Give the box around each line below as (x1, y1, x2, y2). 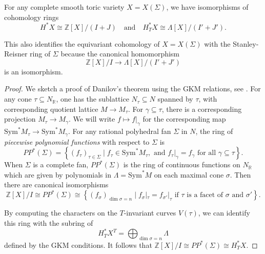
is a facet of (187, 191, 223, 199)
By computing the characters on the (4, 207, 117, 218)
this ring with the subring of (4, 217, 93, 228)
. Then (230, 169, 251, 180)
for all (197, 149, 216, 157)
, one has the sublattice (56, 93, 129, 104)
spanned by (157, 93, 193, 104)
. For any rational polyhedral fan (68, 126, 171, 136)
